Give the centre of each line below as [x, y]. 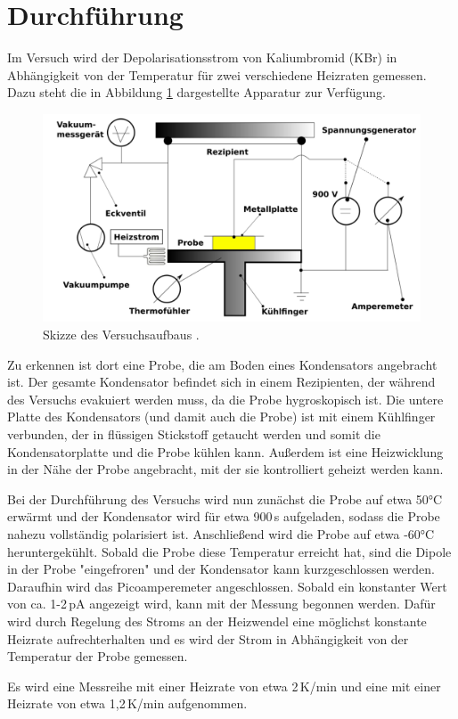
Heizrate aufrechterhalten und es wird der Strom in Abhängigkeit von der [208, 638]
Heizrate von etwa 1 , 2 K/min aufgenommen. [127, 703]
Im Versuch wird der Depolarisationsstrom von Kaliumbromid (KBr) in [202, 57]
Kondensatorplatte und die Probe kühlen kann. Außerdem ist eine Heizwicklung [225, 451]
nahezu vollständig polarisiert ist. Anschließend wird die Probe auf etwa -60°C [221, 533]
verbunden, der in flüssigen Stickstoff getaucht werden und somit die [194, 434]
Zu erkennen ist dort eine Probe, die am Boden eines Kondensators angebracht [222, 364]
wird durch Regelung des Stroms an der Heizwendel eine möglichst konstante [217, 621]
